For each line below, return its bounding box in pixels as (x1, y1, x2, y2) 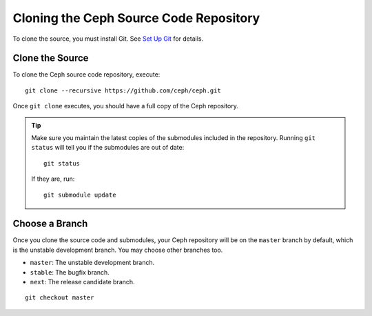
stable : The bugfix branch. (30, 268, 110, 276)
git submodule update (43, 190, 116, 199)
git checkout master (25, 294, 94, 302)
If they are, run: (31, 175, 75, 183)
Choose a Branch (12, 218, 88, 230)
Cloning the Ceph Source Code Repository (12, 10, 260, 26)
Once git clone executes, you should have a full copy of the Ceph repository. (12, 102, 239, 110)
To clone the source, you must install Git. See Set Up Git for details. (12, 34, 203, 43)
